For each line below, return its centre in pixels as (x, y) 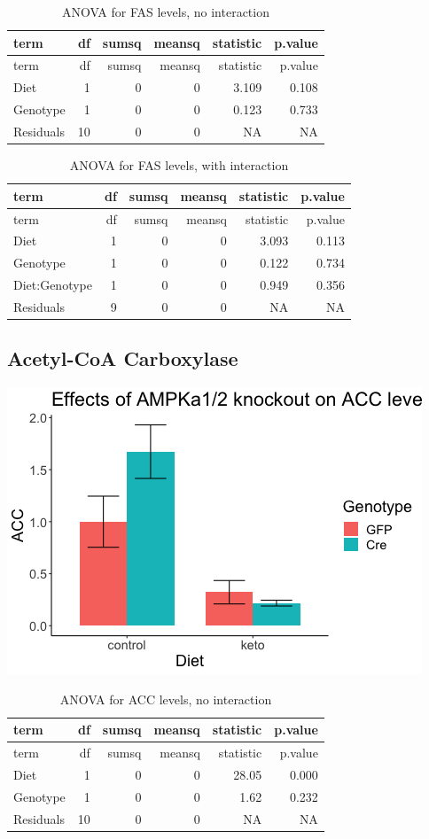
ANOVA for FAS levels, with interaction (179, 165)
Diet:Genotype (53, 285)
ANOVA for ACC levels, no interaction (166, 699)
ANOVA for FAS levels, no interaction (165, 12)
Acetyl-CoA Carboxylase (123, 358)
